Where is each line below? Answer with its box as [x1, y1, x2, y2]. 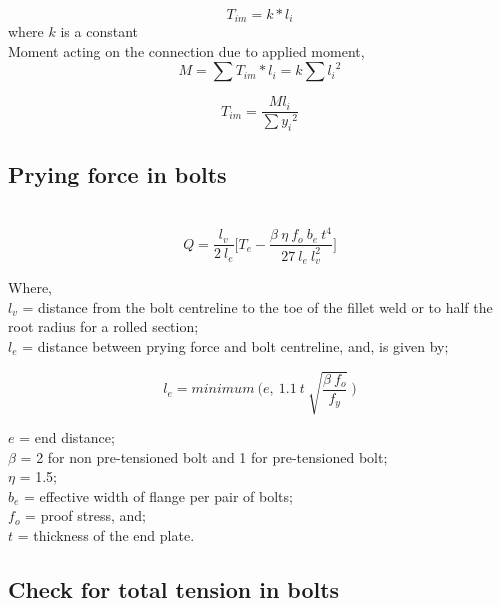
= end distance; [19, 427, 115, 448]
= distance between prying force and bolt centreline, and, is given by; [22, 335, 449, 356]
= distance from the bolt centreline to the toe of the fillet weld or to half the [22, 296, 493, 317]
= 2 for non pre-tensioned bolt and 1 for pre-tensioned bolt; [20, 446, 388, 467]
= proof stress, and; [25, 505, 146, 526]
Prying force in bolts [8, 159, 227, 190]
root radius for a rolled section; [8, 316, 199, 337]
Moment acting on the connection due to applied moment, [8, 41, 365, 62]
